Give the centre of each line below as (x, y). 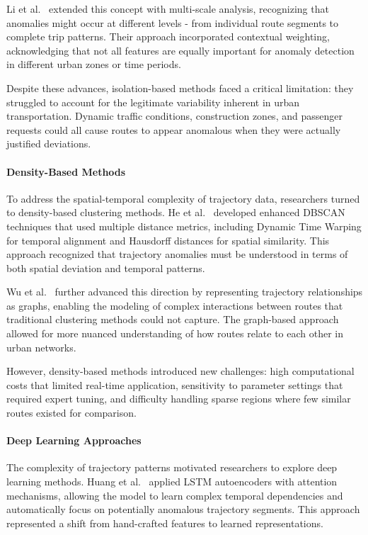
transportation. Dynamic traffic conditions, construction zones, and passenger (174, 116)
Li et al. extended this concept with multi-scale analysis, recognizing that (168, 9)
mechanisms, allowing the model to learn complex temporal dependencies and (175, 495)
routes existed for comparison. (71, 413)
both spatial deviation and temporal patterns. (106, 267)
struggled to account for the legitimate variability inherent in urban (153, 102)
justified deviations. (49, 143)
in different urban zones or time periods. (94, 64)
